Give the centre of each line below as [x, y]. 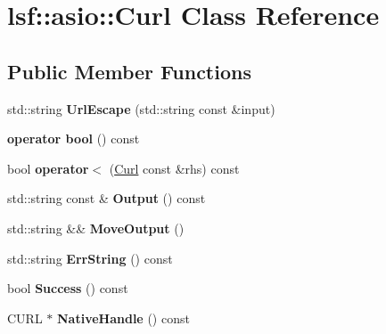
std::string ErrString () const [90, 258]
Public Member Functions [129, 71]
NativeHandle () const [123, 318]
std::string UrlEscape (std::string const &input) [141, 108]
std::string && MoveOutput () [96, 228]
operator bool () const [74, 138]
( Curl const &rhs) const [174, 168]
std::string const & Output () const [107, 198]
